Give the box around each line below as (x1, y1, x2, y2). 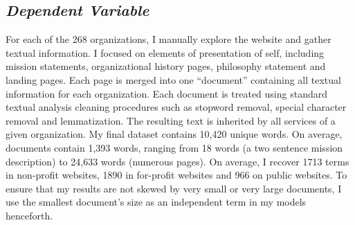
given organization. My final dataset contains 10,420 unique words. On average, (6, 127, 343, 141)
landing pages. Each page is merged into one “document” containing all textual (6, 72, 341, 87)
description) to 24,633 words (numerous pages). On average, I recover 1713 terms (6, 154, 349, 168)
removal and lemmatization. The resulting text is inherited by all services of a (6, 113, 336, 127)
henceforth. (6, 208, 53, 222)
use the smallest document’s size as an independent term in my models (6, 195, 307, 209)
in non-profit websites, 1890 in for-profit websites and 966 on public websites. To (6, 168, 347, 182)
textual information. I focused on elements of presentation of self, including (6, 45, 325, 60)
